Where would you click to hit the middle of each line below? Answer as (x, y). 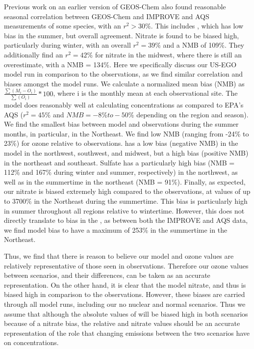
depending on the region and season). (192, 114)
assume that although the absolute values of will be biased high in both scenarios (126, 313)
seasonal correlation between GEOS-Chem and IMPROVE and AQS (107, 16)
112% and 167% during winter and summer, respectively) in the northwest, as (121, 172)
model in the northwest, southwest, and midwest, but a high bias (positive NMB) (126, 153)
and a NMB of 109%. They (204, 45)
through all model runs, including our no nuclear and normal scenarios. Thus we (125, 304)
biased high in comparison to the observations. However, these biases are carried (125, 294)
